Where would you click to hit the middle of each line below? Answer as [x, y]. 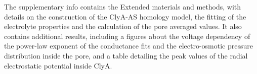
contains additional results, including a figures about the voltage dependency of [127, 36]
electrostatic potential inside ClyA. [58, 65]
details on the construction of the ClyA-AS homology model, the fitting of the [125, 16]
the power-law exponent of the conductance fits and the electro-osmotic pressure [128, 46]
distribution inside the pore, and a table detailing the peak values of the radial [126, 55]
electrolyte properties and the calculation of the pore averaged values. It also [123, 26]
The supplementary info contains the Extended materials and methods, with [123, 6]
